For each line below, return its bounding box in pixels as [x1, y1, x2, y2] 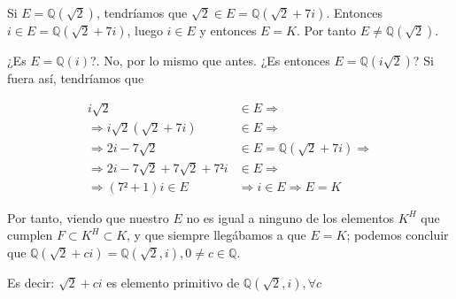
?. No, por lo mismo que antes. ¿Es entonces [89, 51, 330, 69]
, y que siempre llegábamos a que [127, 226, 306, 244]
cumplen [7, 226, 53, 244]
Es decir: [7, 273, 55, 292]
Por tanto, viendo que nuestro [7, 208, 169, 226]
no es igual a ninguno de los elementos [186, 208, 395, 226]
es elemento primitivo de [106, 273, 240, 292]
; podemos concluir [346, 226, 449, 244]
